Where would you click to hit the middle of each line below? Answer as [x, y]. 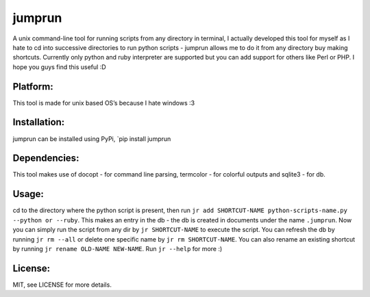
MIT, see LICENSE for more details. [62, 285]
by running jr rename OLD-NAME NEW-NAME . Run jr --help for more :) [118, 248]
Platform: [33, 87]
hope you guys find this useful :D [59, 67]
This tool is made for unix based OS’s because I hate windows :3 [104, 103]
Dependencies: [46, 158]
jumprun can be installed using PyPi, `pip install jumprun [92, 139]
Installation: [39, 122]
